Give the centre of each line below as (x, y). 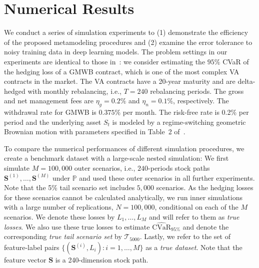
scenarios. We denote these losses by (59, 217)
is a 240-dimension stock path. (102, 260)
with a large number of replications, (59, 207)
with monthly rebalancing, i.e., (74, 91)
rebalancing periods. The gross (197, 91)
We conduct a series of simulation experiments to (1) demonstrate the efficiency (126, 32)
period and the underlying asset (53, 122)
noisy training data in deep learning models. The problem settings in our (116, 52)
